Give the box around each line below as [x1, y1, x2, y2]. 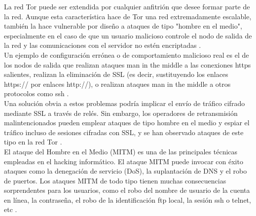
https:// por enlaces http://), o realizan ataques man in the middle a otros [4, 78, 231, 89]
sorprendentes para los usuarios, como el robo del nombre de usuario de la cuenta [4, 185, 250, 195]
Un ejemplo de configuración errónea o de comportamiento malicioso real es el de [4, 49, 249, 60]
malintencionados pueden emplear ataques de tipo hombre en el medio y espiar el [4, 117, 250, 128]
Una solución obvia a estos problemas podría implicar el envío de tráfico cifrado [4, 98, 245, 108]
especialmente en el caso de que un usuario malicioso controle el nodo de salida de [4, 30, 252, 40]
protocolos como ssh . [4, 88, 69, 99]
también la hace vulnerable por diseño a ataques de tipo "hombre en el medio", [4, 21, 242, 31]
